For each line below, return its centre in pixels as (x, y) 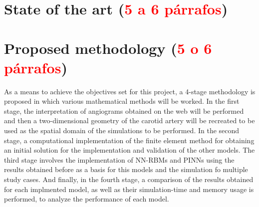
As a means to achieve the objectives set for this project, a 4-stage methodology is (130, 91)
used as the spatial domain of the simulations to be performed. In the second (122, 130)
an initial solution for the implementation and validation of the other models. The (129, 150)
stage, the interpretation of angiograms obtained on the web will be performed (124, 110)
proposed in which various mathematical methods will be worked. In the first (122, 101)
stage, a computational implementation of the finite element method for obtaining (129, 140)
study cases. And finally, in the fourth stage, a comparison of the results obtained (129, 179)
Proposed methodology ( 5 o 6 (108, 48)
